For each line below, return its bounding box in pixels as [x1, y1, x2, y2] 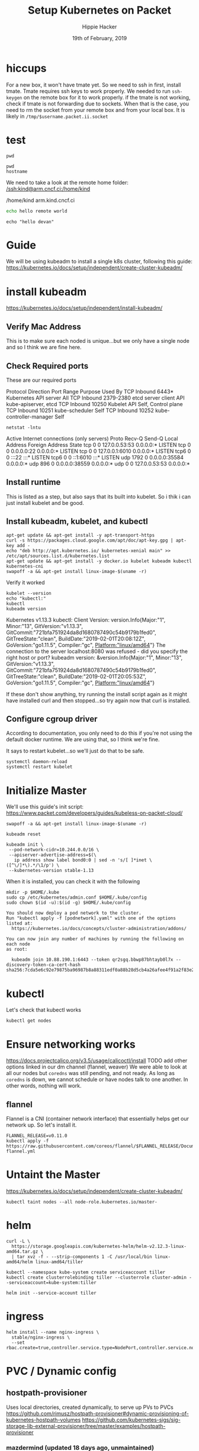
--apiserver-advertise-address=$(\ [8, 852, 97, 858]
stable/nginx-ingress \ [11, 1334, 70, 1340]
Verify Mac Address [6, 321, 82, 332]
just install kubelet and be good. [6, 499, 84, 506]
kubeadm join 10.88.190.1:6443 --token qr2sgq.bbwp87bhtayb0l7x [11, 957, 174, 963]
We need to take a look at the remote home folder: [6, 179, 129, 186]
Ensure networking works [6, 1037, 136, 1051]
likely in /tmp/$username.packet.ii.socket [6, 112, 108, 120]
